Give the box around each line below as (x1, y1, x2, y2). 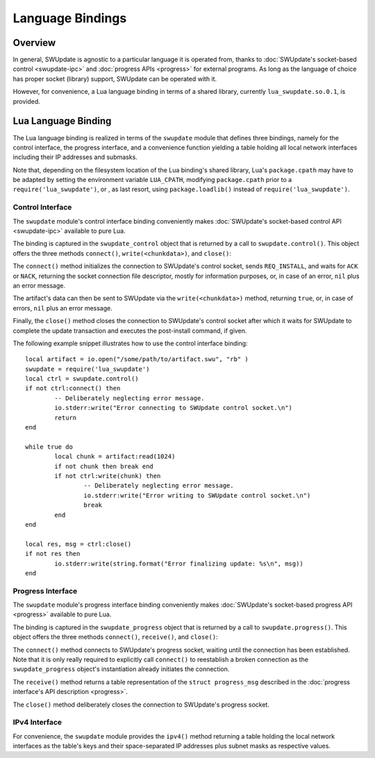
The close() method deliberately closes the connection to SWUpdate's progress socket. (12, 700, 270, 709)
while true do (25, 443, 73, 451)
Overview (12, 37, 56, 49)
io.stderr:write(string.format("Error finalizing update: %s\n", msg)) (54, 559, 303, 568)
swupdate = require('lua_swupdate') (25, 365, 150, 373)
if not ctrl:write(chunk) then (54, 472, 161, 479)
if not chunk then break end (54, 462, 154, 470)
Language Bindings (12, 10, 127, 26)
